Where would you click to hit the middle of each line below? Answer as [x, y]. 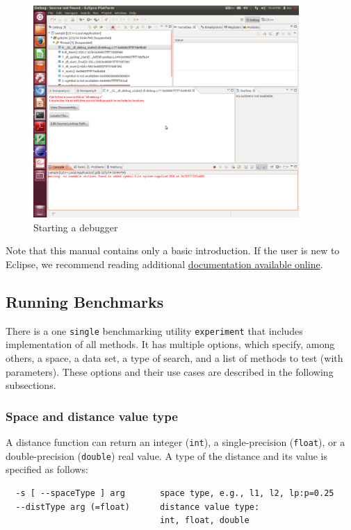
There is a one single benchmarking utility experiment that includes [154, 330]
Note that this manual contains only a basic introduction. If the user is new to [173, 250]
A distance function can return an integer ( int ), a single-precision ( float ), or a [175, 442]
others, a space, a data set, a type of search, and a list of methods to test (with [174, 358]
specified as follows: [47, 469]
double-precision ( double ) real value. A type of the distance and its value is [166, 455]
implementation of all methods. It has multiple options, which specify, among [170, 344]
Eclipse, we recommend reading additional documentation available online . [164, 264]
